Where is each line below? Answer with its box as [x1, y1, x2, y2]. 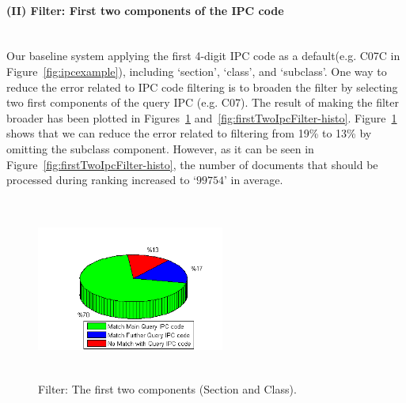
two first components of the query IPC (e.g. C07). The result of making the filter [6, 94, 400, 111]
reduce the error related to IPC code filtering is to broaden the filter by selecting [6, 78, 398, 95]
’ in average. [223, 171, 283, 188]
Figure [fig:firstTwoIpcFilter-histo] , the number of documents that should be [6, 156, 378, 172]
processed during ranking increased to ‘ [6, 171, 196, 188]
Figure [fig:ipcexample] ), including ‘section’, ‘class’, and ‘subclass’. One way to [6, 62, 387, 79]
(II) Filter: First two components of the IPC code [6, 2, 284, 18]
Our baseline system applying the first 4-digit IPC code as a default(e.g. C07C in [6, 47, 400, 64]
